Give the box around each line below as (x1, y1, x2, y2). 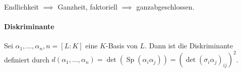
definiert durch (4, 54, 49, 64)
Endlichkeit (4, 2, 39, 12)
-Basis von (106, 40, 138, 51)
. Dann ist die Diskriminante (145, 40, 233, 51)
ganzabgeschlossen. (136, 2, 195, 12)
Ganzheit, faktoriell (57, 2, 117, 12)
